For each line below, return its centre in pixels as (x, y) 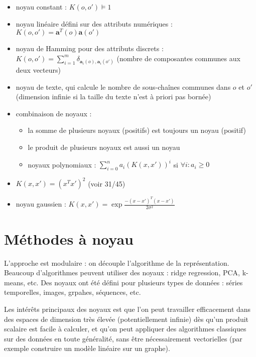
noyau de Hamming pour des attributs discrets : (90, 48)
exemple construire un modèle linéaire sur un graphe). (87, 348)
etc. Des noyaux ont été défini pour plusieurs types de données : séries (135, 282)
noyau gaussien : (41, 204)
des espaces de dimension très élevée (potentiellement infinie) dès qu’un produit (126, 319)
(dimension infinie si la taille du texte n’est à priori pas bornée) (113, 97)
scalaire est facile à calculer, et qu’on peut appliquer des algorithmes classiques (125, 329)
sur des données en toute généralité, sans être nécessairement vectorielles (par (123, 338)
